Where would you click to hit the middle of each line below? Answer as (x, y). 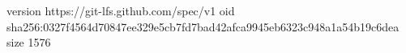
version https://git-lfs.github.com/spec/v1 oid (121, 10)
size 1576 (29, 42)
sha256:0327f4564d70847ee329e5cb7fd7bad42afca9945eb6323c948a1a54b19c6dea (203, 26)
